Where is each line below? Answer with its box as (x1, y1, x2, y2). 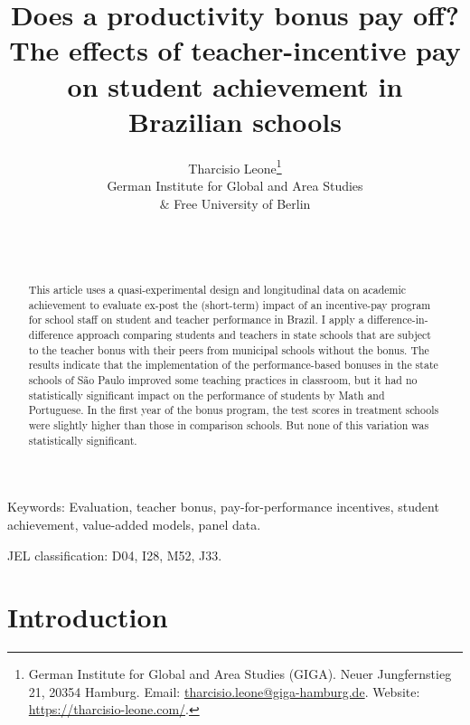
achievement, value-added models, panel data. (7, 514, 261, 533)
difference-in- (367, 312, 428, 327)
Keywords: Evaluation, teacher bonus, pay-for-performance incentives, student (7, 497, 439, 516)
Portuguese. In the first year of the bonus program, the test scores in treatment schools (28, 402, 439, 418)
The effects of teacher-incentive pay (9, 32, 461, 69)
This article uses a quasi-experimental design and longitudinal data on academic (28, 282, 407, 297)
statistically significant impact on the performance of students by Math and (28, 387, 385, 402)
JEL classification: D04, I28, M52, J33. (7, 545, 222, 564)
